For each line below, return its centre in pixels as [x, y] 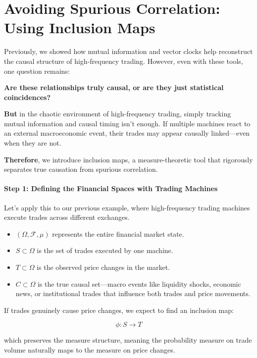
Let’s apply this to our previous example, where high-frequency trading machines [127, 207]
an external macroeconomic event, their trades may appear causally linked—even [127, 133]
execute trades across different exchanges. [67, 217]
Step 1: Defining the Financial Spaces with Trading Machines [111, 188]
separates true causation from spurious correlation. [81, 169]
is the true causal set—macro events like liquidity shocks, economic [139, 283]
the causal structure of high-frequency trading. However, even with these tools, [124, 61]
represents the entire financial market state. [118, 233]
